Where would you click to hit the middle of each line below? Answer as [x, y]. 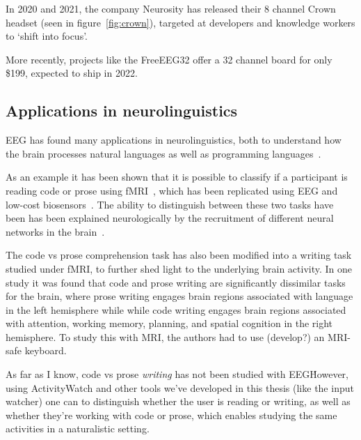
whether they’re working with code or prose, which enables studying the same [171, 415]
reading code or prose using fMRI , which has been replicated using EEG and [172, 190]
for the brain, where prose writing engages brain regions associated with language [179, 296]
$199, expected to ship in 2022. [72, 73]
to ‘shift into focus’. [47, 36]
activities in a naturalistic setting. [78, 428]
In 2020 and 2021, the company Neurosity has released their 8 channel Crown [171, 8]
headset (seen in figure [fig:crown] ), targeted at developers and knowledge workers [180, 22]
